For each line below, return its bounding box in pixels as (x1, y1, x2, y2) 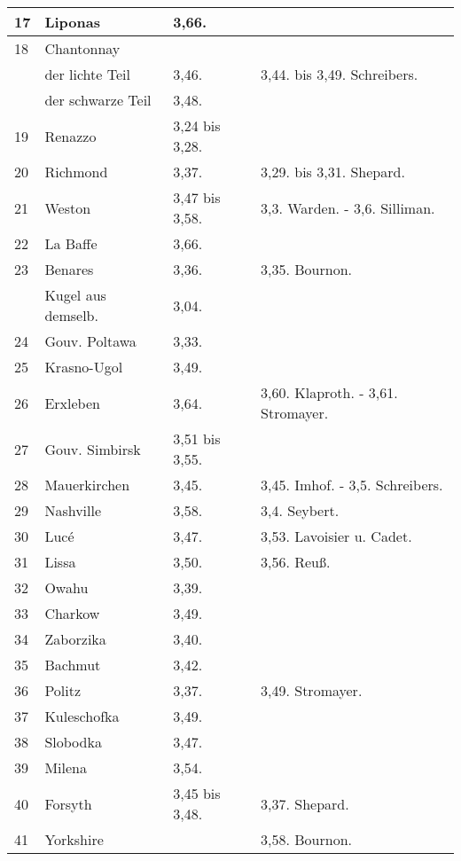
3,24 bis (173, 115, 221, 136)
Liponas (44, 12, 100, 32)
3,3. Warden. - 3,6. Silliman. (261, 197, 435, 218)
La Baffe (44, 233, 98, 254)
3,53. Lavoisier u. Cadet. (261, 526, 412, 546)
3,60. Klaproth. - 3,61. (261, 382, 398, 403)
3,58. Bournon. (261, 829, 352, 849)
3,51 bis (173, 428, 221, 449)
